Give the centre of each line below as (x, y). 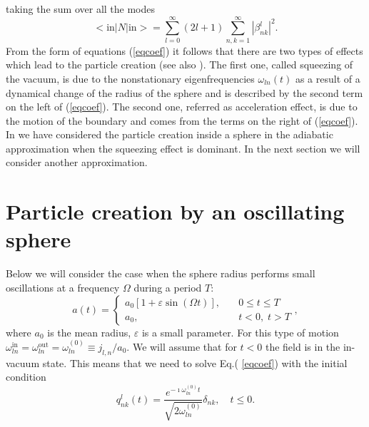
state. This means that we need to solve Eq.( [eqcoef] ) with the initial (195, 362)
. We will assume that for (182, 346)
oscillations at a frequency (63, 287)
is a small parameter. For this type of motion (240, 332)
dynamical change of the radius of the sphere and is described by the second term (184, 92)
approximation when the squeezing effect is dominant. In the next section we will (183, 148)
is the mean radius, (89, 332)
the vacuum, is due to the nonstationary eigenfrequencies (130, 78)
